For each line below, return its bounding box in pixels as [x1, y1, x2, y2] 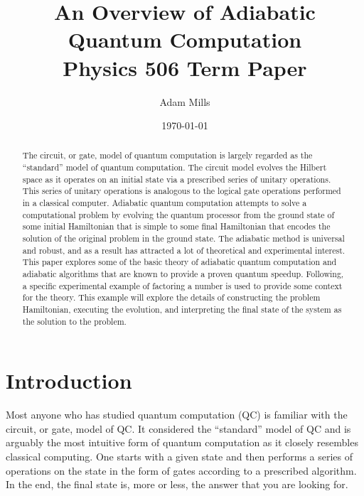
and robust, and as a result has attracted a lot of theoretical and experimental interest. [22, 244, 346, 256]
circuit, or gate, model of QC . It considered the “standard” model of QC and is [6, 421, 351, 436]
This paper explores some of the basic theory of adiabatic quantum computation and [22, 256, 337, 268]
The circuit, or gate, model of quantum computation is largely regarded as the [22, 149, 313, 161]
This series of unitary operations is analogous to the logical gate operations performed [22, 185, 341, 197]
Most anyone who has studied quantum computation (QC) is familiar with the [6, 407, 348, 422]
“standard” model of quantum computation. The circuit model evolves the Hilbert [22, 161, 327, 173]
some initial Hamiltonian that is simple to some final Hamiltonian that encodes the [22, 220, 331, 232]
